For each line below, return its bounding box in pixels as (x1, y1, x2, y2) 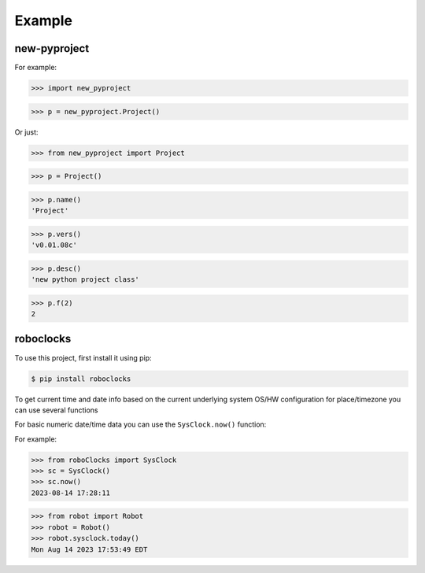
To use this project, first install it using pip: (14, 353, 153, 362)
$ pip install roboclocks (31, 374, 131, 383)
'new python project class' (31, 275, 139, 284)
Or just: (14, 127, 39, 137)
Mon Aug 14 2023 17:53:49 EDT (31, 545, 148, 554)
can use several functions (14, 405, 98, 415)
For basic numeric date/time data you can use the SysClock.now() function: (14, 420, 267, 429)
